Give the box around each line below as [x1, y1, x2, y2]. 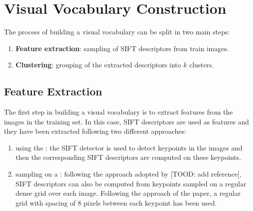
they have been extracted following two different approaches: [4, 126, 186, 136]
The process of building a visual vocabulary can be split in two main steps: [4, 27, 230, 37]
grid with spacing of [15, 197, 76, 208]
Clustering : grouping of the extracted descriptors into [15, 60, 181, 70]
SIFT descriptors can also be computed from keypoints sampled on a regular [15, 178, 247, 188]
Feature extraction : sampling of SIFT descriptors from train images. [15, 43, 229, 53]
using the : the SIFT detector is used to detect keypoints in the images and [15, 142, 243, 152]
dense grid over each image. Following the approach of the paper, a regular [15, 188, 241, 198]
